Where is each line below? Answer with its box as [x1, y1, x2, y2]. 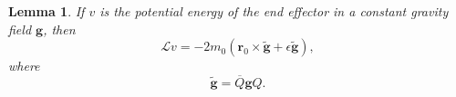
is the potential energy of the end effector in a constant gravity [99, 2, 449, 20]
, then [43, 19, 76, 38]
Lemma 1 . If [8, 2, 85, 20]
